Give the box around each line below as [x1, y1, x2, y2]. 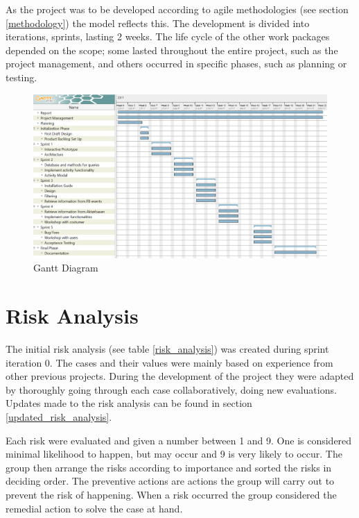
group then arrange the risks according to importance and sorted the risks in [6, 460, 332, 474]
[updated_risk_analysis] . [6, 410, 112, 424]
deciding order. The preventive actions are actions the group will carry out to [6, 474, 335, 488]
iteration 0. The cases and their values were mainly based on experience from [6, 355, 333, 369]
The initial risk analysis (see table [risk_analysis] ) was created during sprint [6, 342, 329, 356]
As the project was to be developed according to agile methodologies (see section [6, 2, 349, 16]
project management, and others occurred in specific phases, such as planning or [6, 56, 347, 71]
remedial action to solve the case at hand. [6, 501, 183, 515]
